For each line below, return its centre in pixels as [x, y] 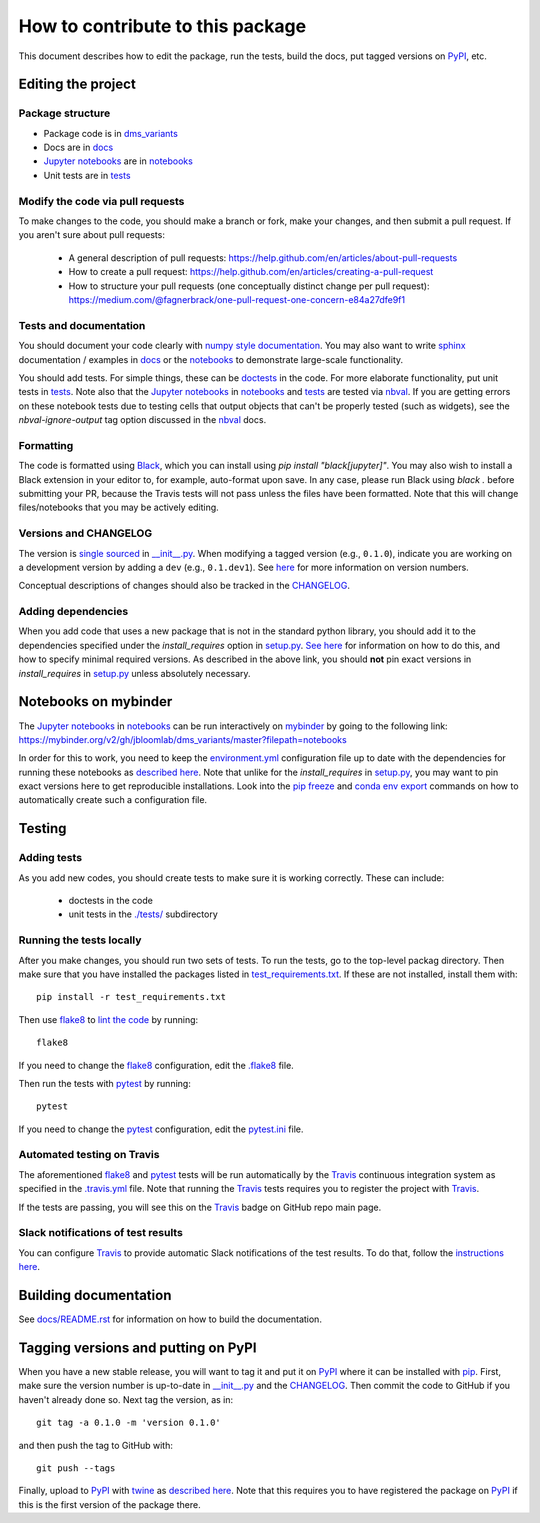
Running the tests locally [80, 940]
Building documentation [95, 1295]
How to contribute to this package [162, 26]
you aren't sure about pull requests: [91, 235]
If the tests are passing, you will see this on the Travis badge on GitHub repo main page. [200, 1207]
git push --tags [76, 1468]
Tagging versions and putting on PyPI [137, 1347]
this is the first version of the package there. [109, 1504]
